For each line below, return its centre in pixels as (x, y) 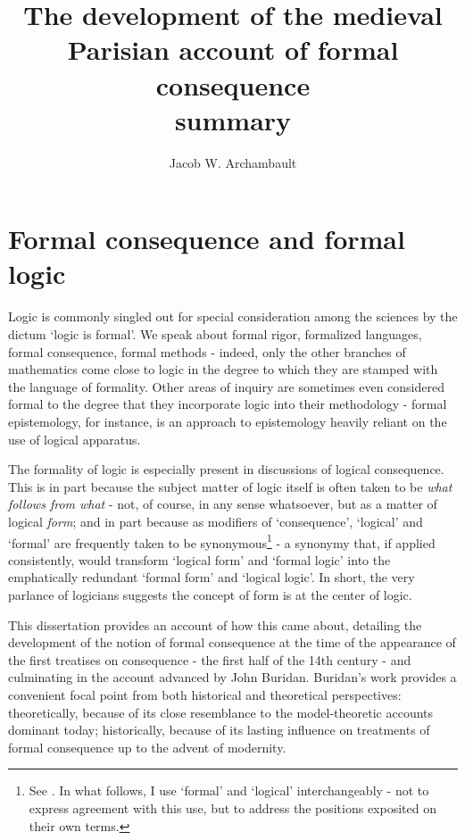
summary (233, 119)
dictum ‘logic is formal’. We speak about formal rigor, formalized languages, (215, 334)
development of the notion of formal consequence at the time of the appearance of (232, 642)
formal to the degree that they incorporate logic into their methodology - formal (228, 404)
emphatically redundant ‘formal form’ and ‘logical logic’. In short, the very (212, 577)
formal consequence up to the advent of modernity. (147, 747)
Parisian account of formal (233, 50)
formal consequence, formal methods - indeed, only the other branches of (207, 351)
